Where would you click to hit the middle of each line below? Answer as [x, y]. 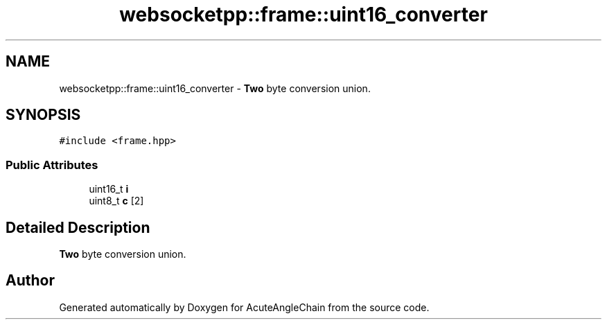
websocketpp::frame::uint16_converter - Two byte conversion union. [215, 88]
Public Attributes [52, 165]
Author [30, 281]
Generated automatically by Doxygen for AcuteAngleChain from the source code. [244, 307]
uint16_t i [109, 189]
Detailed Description [78, 227]
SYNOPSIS [43, 115]
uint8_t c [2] [116, 201]
